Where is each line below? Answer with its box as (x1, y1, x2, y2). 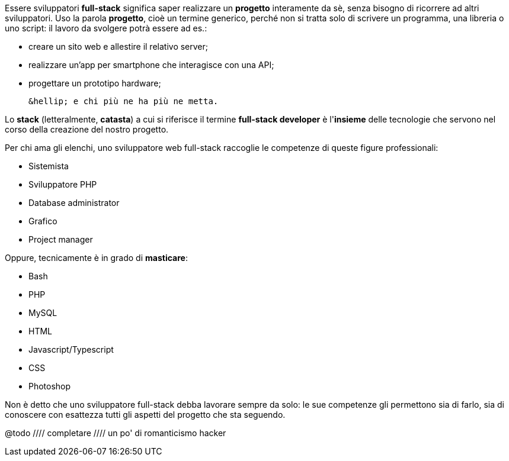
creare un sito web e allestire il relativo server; (28, 41, 209, 51)
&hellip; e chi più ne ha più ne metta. (28, 96, 219, 106)
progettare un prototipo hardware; (28, 78, 161, 88)
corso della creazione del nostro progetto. (5, 124, 169, 134)
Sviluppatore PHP (28, 179, 97, 189)
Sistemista (28, 161, 69, 171)
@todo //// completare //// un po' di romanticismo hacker (5, 428, 226, 438)
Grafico (28, 216, 57, 226)
